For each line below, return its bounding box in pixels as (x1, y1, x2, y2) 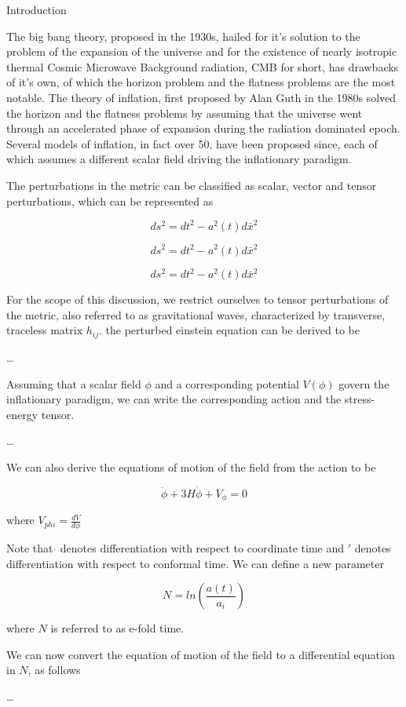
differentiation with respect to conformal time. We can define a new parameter (6, 555, 384, 571)
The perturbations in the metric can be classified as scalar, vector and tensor (6, 177, 377, 193)
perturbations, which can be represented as (6, 192, 214, 209)
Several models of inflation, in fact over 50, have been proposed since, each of (6, 135, 378, 151)
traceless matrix (6, 322, 83, 338)
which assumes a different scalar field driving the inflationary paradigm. (6, 151, 352, 167)
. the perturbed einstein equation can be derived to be (99, 322, 360, 338)
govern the (338, 375, 390, 392)
